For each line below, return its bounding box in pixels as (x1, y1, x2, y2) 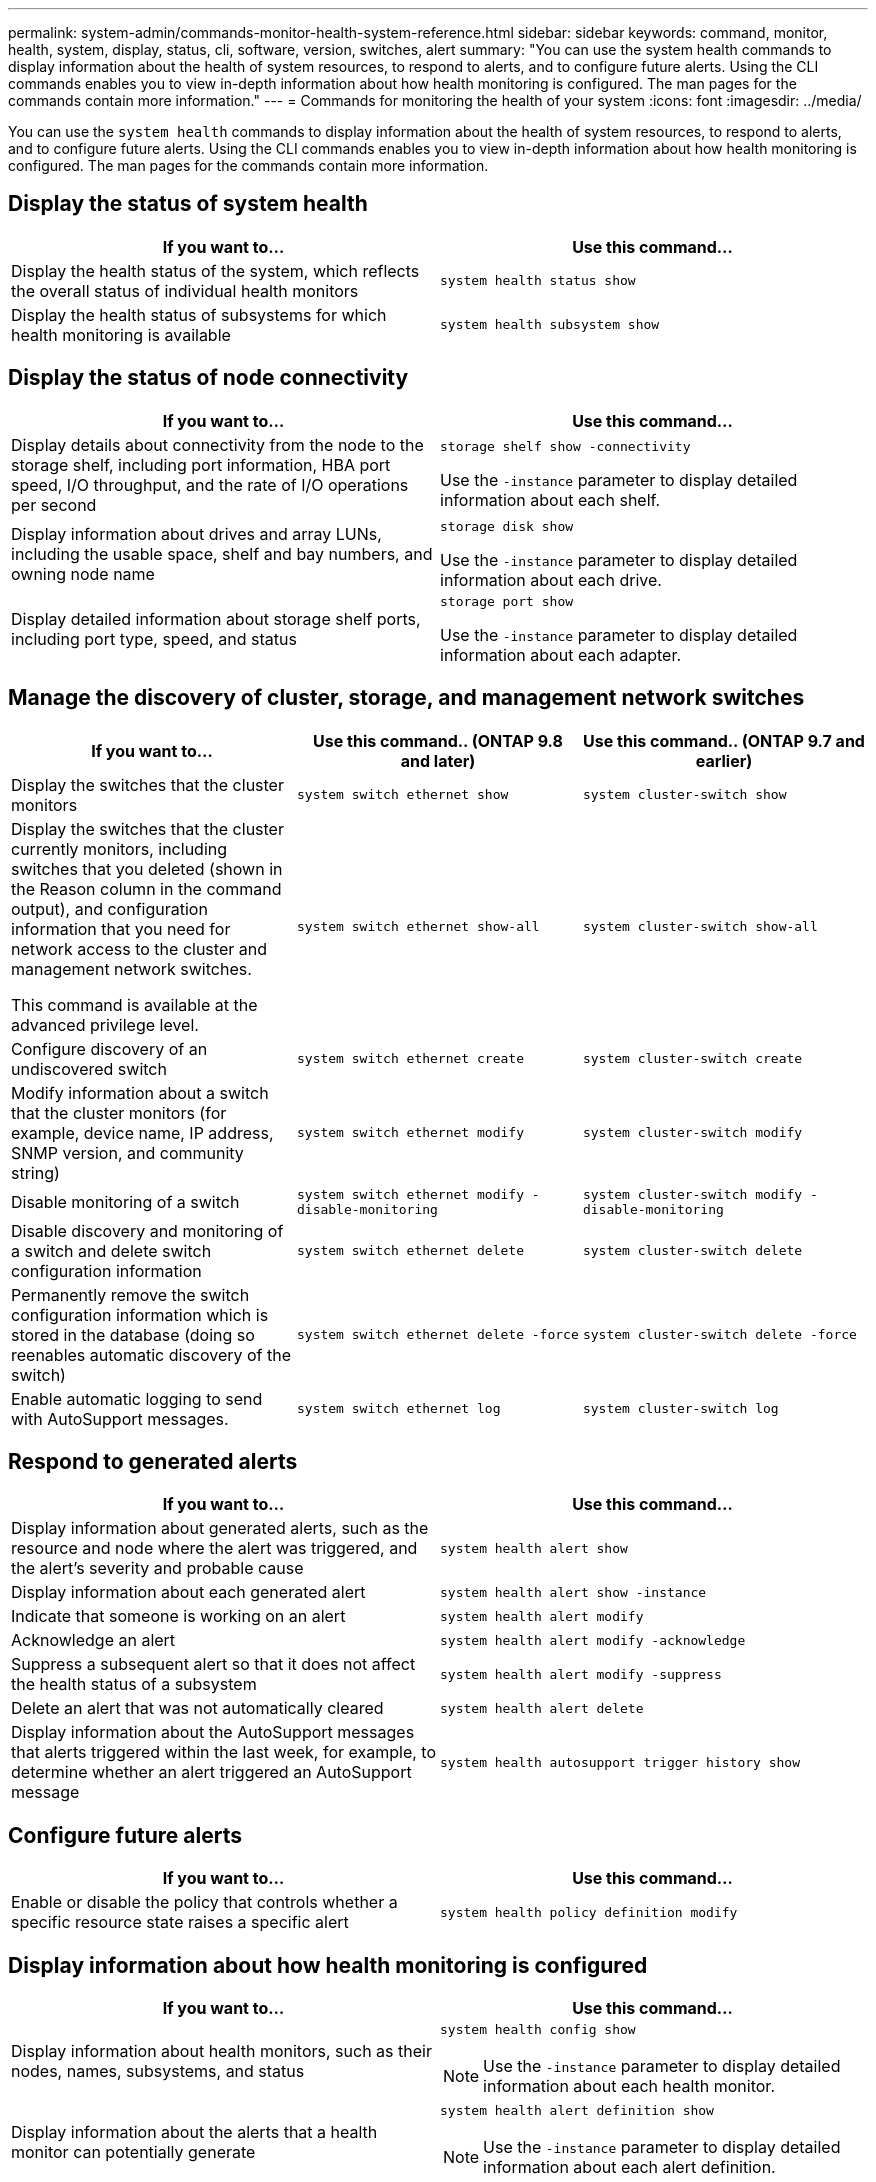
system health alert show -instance (440, 1584, 707, 1600)
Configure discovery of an (11, 1038, 208, 1059)
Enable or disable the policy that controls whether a (11, 1892, 398, 1913)
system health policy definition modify (440, 1904, 738, 1920)
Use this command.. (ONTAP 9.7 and (583, 730, 865, 751)
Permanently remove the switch (11, 1284, 250, 1305)
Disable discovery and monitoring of (11, 1220, 284, 1241)
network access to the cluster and (11, 938, 267, 959)
